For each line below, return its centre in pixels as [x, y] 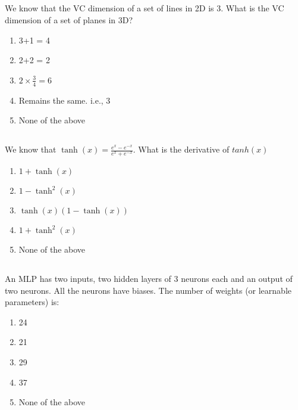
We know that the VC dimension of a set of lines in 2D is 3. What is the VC [145, 8]
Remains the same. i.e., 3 [65, 100]
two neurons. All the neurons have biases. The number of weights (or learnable [148, 290]
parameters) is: [32, 302]
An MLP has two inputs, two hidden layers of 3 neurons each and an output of [149, 278]
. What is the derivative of [181, 149]
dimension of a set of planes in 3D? [69, 19]
